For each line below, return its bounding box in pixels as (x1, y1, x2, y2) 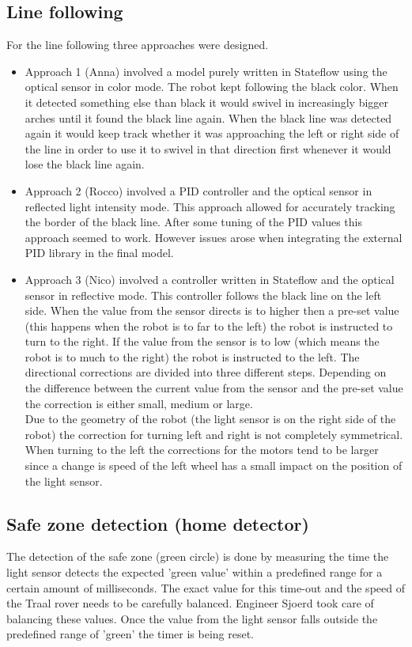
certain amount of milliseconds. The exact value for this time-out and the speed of (6, 579, 405, 596)
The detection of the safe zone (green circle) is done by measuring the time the (6, 548, 389, 565)
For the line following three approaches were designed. (6, 36, 269, 53)
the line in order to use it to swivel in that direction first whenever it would (25, 140, 391, 157)
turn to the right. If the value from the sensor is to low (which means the (25, 333, 380, 350)
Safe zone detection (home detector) (6, 511, 309, 535)
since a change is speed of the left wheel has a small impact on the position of (25, 457, 403, 474)
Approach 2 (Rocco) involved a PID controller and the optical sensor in (25, 182, 372, 199)
